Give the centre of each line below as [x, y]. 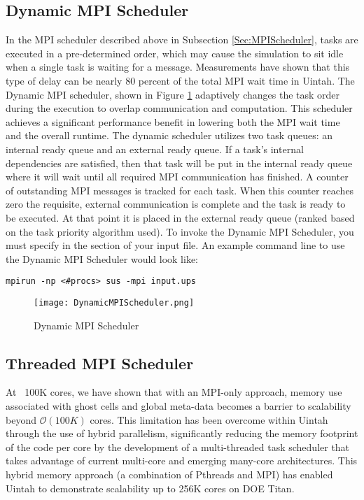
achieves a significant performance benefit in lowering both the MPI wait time [173, 121]
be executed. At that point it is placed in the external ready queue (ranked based [180, 217]
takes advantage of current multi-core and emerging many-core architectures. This [182, 460]
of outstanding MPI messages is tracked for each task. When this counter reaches [180, 190]
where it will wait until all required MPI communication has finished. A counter [177, 177]
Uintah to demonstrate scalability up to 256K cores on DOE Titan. [150, 488]
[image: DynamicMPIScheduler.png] [114, 302]
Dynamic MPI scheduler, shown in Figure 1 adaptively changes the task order [173, 94]
